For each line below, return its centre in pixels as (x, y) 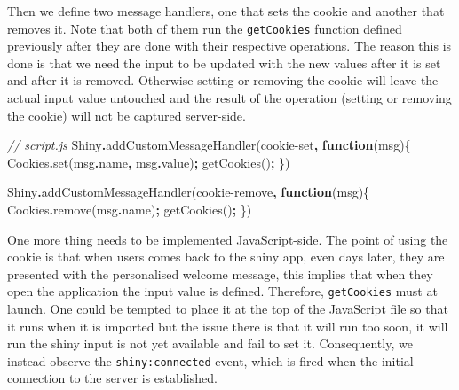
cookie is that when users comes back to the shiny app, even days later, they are (226, 257)
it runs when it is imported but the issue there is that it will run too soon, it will (228, 326)
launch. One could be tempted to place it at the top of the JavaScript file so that (228, 309)
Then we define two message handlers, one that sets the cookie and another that (226, 11)
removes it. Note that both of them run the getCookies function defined (205, 28)
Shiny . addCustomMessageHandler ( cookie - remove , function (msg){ (189, 192)
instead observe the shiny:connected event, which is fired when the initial (210, 360)
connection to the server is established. (112, 378)
